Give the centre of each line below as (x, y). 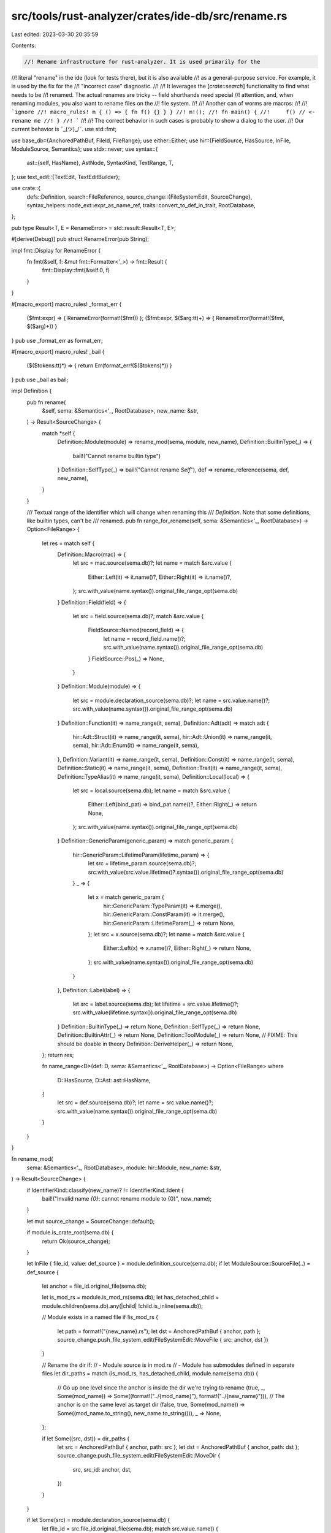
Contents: (24, 45)
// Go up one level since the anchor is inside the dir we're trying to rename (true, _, (161, 1387)
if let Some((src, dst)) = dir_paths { (86, 1439)
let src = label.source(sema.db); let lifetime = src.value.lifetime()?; (156, 1004)
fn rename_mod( (32, 1159)
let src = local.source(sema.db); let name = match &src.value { (151, 790)
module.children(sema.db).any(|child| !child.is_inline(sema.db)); (123, 1306)
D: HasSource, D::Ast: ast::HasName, (104, 1080)
